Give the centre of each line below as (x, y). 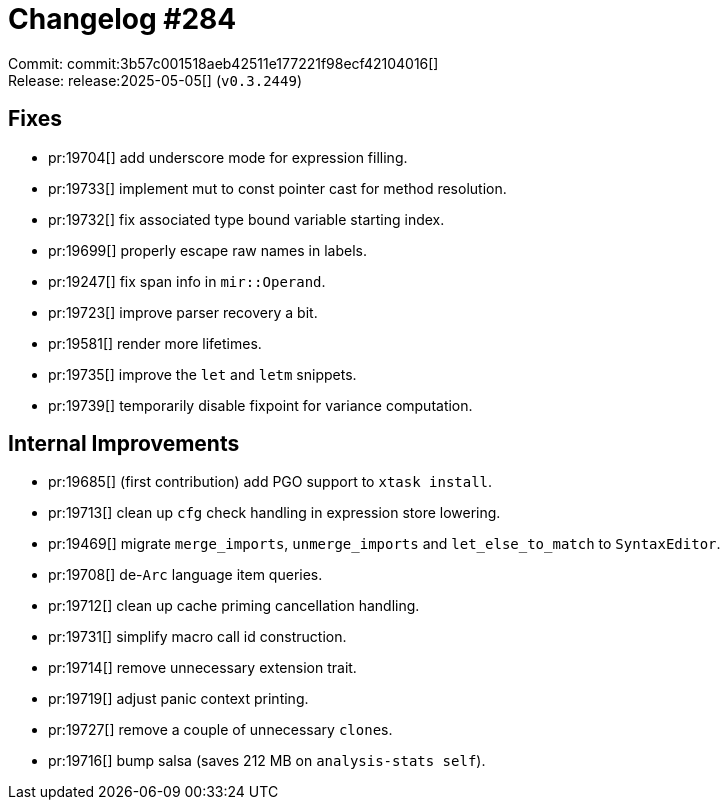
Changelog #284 (122, 19)
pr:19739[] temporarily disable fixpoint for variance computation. (260, 405)
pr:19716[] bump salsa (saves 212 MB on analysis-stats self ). (267, 761)
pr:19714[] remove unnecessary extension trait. (202, 668)
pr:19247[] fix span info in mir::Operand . (187, 281)
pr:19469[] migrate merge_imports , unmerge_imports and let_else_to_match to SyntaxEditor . (384, 544)
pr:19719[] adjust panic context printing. (178, 699)
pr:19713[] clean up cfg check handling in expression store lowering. (274, 513)
